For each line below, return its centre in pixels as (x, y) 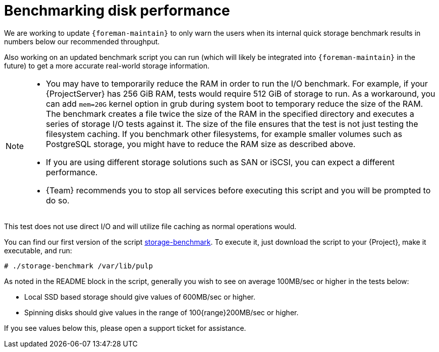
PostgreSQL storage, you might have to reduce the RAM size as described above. (201, 144)
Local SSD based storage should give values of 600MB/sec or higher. (140, 297)
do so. (58, 200)
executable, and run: (38, 250)
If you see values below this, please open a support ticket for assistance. (125, 328)
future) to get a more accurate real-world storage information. (107, 65)
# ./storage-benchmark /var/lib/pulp (79, 266)
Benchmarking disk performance (117, 11)
